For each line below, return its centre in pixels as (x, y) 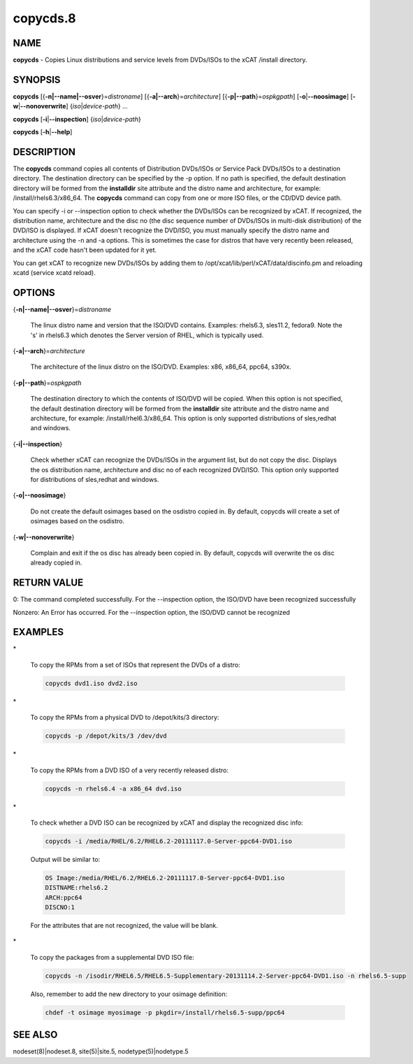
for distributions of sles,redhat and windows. (95, 479)
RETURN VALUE (48, 583)
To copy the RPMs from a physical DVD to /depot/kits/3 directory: (125, 718)
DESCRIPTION (44, 151)
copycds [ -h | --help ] (43, 132)
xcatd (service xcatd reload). (54, 272)
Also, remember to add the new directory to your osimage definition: (129, 994)
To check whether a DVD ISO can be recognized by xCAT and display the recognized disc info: (167, 823)
